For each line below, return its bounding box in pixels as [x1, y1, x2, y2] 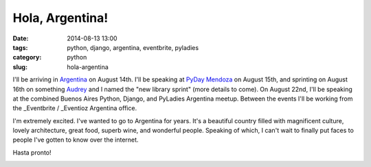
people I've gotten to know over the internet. [12, 136, 139, 144]
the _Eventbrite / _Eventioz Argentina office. [12, 104, 137, 112]
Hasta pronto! [12, 148, 52, 157]
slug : [12, 62, 27, 71]
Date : [12, 34, 29, 42]
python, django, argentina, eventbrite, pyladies [67, 43, 199, 51]
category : [12, 53, 42, 62]
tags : [12, 43, 28, 51]
